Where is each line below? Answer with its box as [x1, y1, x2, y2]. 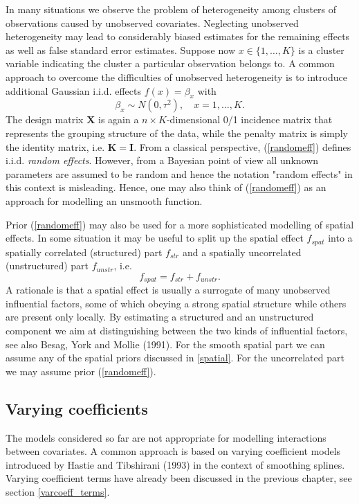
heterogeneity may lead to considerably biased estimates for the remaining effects [6, 29, 350, 44]
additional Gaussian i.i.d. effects [6, 83, 141, 98]
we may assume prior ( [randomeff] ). [6, 363, 156, 378]
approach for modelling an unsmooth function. [6, 193, 203, 208]
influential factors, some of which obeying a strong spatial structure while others [6, 296, 347, 310]
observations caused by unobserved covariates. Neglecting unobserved [6, 15, 299, 30]
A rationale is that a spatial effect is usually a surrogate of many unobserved [6, 282, 331, 297]
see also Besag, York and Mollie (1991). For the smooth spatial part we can [6, 336, 325, 351]
